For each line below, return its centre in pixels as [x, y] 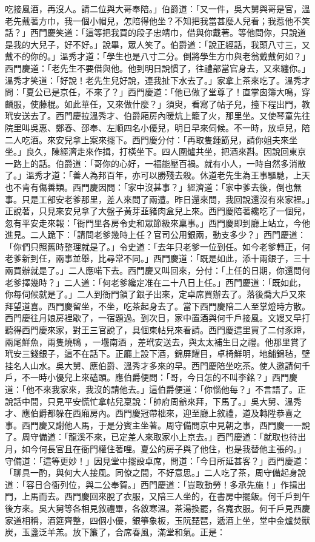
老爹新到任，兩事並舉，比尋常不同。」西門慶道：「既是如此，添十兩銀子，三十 [157, 258]
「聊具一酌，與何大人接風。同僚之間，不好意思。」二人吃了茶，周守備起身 [151, 473]
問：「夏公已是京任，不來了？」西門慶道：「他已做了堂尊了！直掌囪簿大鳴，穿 [157, 92]
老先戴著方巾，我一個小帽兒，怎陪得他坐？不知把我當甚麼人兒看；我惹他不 [153, 20]
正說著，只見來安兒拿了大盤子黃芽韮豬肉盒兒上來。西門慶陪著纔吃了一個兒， [157, 211]
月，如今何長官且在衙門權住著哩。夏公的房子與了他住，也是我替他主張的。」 [155, 448]
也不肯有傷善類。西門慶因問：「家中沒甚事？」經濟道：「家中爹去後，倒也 [149, 187]
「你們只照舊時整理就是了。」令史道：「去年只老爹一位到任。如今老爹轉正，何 [157, 246]
